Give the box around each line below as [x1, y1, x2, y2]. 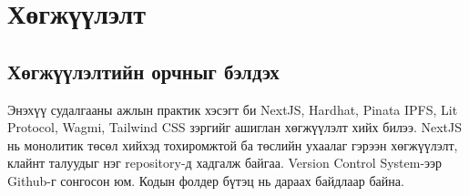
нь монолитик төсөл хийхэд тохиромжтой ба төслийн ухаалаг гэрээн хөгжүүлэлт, [7, 135, 458, 154]
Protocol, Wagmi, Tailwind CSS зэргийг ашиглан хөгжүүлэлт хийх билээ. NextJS [7, 118, 462, 137]
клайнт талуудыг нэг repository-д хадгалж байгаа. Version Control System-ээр [7, 153, 443, 172]
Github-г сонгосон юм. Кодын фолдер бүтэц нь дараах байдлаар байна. [7, 170, 404, 190]
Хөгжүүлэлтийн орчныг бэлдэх [7, 57, 280, 85]
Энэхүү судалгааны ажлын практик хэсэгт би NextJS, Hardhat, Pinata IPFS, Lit [7, 99, 458, 119]
